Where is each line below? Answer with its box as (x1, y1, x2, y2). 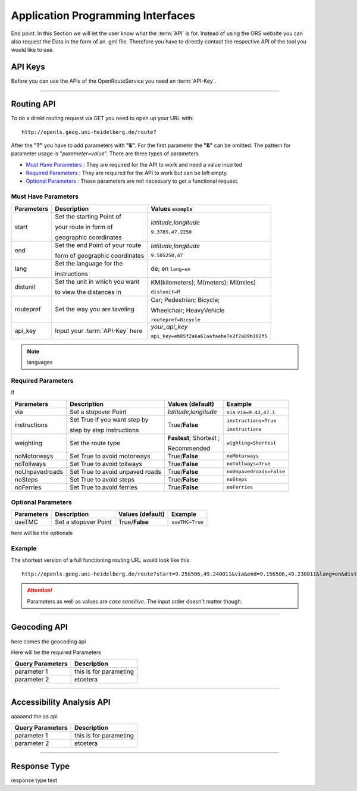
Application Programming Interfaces (11, 9, 196, 22)
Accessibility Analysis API (11, 697, 111, 707)
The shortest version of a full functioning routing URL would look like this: (11, 556, 192, 564)
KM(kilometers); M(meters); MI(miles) (151, 279, 256, 287)
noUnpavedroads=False (226, 468, 286, 475)
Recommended (167, 444, 211, 452)
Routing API (11, 99, 56, 110)
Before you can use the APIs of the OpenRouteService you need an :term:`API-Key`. (11, 77, 217, 85)
